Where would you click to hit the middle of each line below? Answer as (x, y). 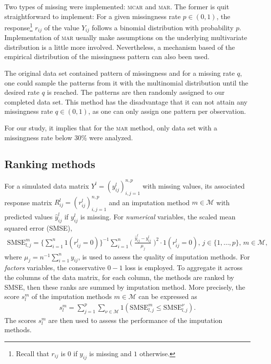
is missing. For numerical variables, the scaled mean (158, 217)
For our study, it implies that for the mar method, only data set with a (111, 128)
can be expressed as (168, 296)
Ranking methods (50, 163)
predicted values (29, 217)
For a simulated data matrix (47, 185)
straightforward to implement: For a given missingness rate (93, 16)
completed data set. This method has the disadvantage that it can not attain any (126, 101)
